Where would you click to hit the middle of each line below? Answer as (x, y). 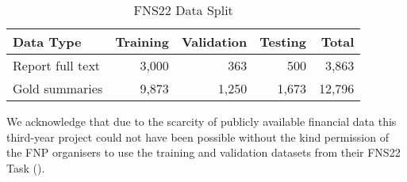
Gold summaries (58, 88)
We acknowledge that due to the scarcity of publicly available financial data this (202, 121)
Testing (283, 42)
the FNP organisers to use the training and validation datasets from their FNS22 (203, 152)
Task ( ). (26, 167)
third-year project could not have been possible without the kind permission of (198, 136)
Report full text (57, 65)
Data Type (47, 42)
